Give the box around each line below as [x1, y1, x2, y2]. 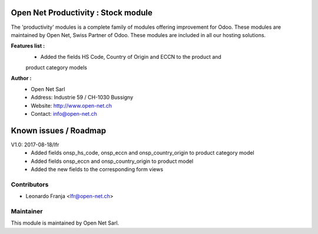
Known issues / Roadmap [11, 125, 106, 135]
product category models [25, 64, 88, 71]
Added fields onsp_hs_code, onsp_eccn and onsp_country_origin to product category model [31, 149, 254, 156]
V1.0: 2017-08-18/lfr [11, 141, 59, 148]
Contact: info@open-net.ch [31, 111, 97, 118]
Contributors [11, 180, 49, 188]
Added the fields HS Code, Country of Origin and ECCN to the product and [40, 53, 222, 60]
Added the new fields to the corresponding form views [31, 166, 164, 173]
